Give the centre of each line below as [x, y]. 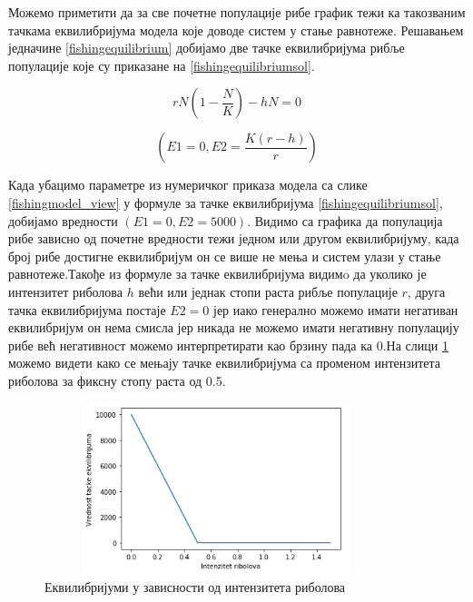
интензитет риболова [65, 291]
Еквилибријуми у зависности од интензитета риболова [195, 587]
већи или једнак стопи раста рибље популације [268, 291]
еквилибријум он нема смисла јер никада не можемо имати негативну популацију [234, 327]
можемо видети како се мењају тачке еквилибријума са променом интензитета [225, 363]
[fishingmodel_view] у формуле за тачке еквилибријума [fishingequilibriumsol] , [226, 202]
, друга [426, 291]
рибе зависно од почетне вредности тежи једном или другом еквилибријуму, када [234, 238]
